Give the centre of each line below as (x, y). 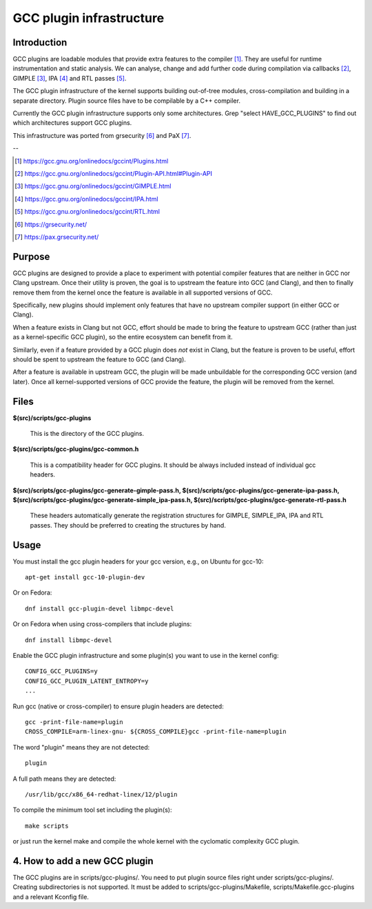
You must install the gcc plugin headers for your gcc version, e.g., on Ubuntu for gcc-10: (138, 561)
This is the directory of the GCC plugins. (87, 434)
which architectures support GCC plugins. (72, 123)
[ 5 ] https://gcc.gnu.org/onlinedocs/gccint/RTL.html (87, 212)
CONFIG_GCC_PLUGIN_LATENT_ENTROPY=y (87, 681)
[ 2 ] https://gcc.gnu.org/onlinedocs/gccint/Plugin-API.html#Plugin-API (114, 173)
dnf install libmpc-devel (69, 640)
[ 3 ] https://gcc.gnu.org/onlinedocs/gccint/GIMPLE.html (93, 186)
